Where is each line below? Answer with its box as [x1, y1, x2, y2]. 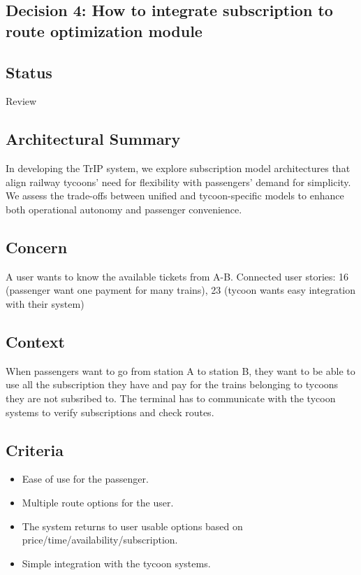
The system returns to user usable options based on [22, 518, 243, 533]
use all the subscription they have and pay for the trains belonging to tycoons [6, 377, 339, 392]
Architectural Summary [6, 128, 181, 150]
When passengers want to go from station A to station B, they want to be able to [6, 363, 355, 378]
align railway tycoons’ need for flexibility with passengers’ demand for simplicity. [6, 174, 351, 189]
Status [6, 61, 52, 83]
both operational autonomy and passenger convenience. [6, 201, 242, 216]
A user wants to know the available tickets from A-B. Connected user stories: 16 [6, 269, 349, 283]
